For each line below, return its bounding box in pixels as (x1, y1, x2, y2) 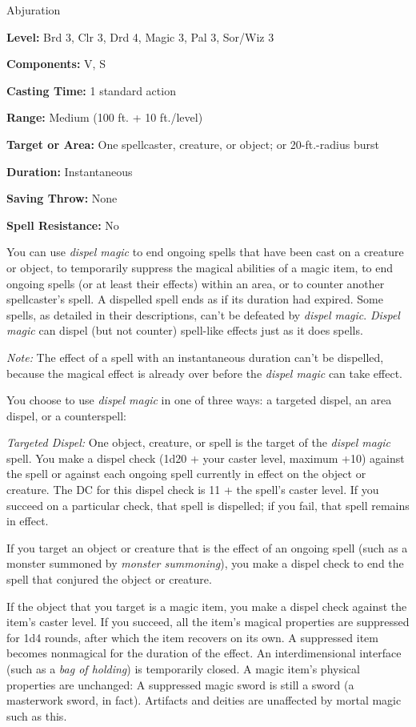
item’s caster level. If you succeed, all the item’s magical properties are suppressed (6, 613, 410, 630)
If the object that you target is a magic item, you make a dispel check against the (6, 597, 407, 614)
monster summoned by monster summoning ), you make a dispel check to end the (6, 555, 404, 572)
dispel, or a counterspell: (6, 407, 126, 424)
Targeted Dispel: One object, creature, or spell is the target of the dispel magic (6, 434, 391, 451)
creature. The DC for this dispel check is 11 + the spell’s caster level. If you (6, 481, 379, 498)
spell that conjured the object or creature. (6, 571, 212, 588)
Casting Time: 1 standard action (6, 82, 176, 98)
